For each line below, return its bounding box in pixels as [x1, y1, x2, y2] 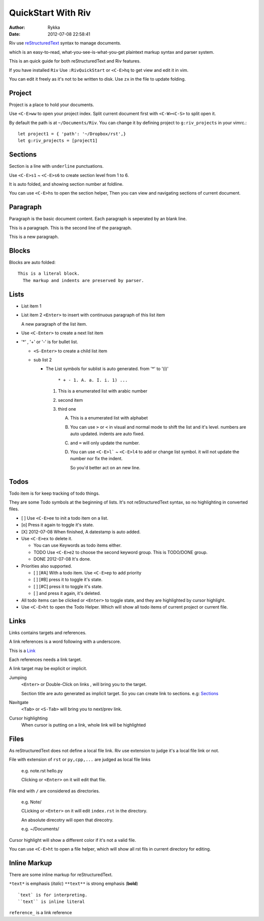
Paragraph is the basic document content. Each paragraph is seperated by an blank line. [9, 216, 187, 222]
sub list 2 [33, 357, 52, 363]
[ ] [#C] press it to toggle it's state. [33, 583, 103, 589]
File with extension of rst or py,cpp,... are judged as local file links [9, 757, 151, 763]
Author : [9, 24, 25, 30]
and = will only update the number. [70, 440, 140, 446]
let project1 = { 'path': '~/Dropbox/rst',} [18, 131, 127, 136]
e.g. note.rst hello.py [21, 767, 63, 773]
